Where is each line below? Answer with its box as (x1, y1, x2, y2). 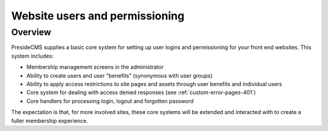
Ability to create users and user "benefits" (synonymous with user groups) (26, 72, 213, 79)
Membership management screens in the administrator (26, 64, 164, 71)
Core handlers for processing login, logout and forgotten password (26, 97, 194, 104)
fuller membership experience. (11, 117, 88, 124)
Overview (11, 27, 52, 38)
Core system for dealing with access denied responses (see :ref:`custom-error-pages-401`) (26, 89, 256, 96)
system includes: (11, 52, 54, 59)
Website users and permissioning (11, 9, 185, 22)
